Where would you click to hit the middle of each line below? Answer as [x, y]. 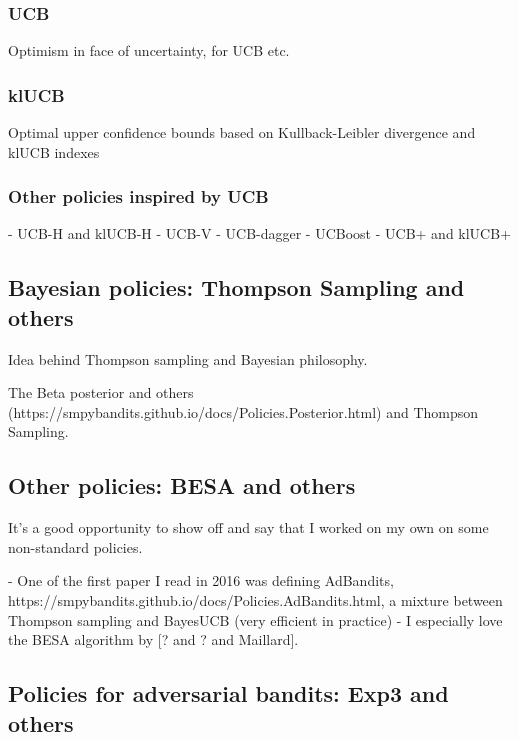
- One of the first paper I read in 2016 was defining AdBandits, [201, 580]
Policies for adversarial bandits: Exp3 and [228, 693]
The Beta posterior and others [101, 392]
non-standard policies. [75, 546]
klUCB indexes [54, 151]
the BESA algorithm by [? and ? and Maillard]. [153, 639]
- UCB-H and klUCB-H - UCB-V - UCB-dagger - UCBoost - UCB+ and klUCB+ [260, 233]
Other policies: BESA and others [182, 485]
